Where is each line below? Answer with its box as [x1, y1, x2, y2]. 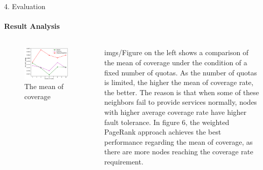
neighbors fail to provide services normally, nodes [104, 97, 257, 107]
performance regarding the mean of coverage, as [104, 136, 253, 147]
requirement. [104, 156, 143, 166]
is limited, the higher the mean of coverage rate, [104, 77, 253, 88]
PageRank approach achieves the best [104, 126, 221, 137]
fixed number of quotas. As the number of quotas [104, 67, 257, 77]
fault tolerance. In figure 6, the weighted [104, 116, 230, 127]
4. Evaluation [4, 1, 46, 11]
